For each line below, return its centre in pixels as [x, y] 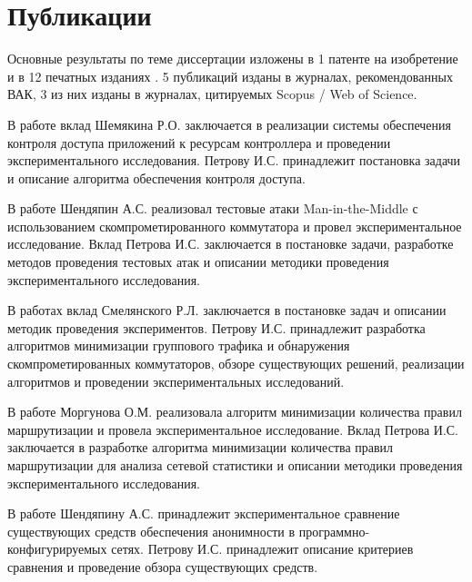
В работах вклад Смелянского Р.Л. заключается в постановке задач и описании [227, 310]
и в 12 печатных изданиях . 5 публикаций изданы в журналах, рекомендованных [230, 76]
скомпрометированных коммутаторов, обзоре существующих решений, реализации [236, 364]
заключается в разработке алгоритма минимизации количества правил [201, 447]
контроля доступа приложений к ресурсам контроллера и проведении [199, 142]
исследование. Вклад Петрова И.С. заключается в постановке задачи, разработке [231, 244]
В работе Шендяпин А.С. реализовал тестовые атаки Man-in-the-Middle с [213, 208]
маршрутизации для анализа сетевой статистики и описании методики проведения [235, 465]
